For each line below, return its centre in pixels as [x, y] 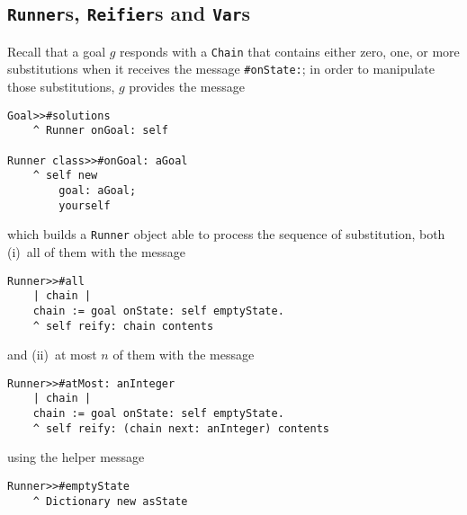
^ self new [65, 176]
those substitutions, [61, 87]
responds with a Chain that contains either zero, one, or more [290, 51]
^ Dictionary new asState [110, 501]
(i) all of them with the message [97, 251]
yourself [85, 205]
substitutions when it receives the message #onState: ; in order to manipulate [221, 69]
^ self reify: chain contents [123, 326]
